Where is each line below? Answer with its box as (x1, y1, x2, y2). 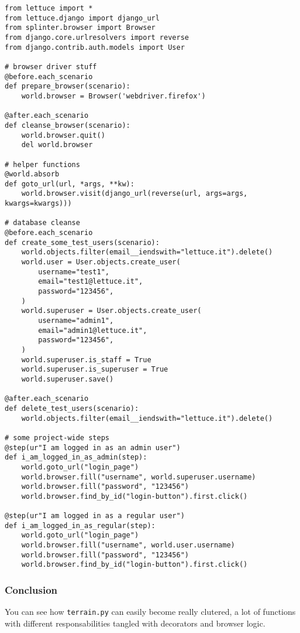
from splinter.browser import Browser (5, 23, 156, 32)
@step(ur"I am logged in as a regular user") (5, 512, 185, 520)
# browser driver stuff (5, 62, 97, 71)
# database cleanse (5, 219, 80, 227)
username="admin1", (38, 316, 114, 325)
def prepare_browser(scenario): (5, 82, 130, 91)
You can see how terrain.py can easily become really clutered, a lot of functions (5, 605, 296, 618)
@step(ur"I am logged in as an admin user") (5, 443, 181, 452)
